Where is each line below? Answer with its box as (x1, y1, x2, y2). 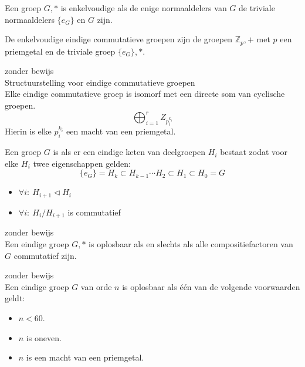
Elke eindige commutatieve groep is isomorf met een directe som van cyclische (5, 87, 285, 100)
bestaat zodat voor (220, 146, 288, 158)
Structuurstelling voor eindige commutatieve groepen (5, 76, 195, 88)
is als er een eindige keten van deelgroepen (53, 146, 206, 158)
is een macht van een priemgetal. (26, 351, 144, 363)
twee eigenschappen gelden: (33, 157, 131, 169)
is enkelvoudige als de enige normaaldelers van (60, 2, 227, 14)
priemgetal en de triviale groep (5, 45, 116, 57)
